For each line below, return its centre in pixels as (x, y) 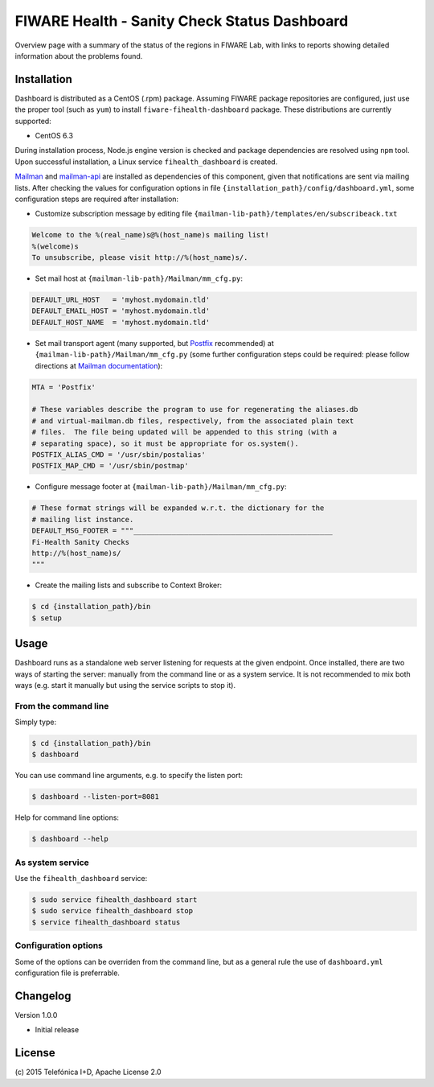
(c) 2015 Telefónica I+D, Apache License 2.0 (88, 1072)
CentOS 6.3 (54, 136)
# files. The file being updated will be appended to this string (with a (184, 432)
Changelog (43, 996)
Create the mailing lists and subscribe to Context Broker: (129, 585)
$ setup (47, 618)
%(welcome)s (55, 246)
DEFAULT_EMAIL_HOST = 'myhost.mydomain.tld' (121, 311)
